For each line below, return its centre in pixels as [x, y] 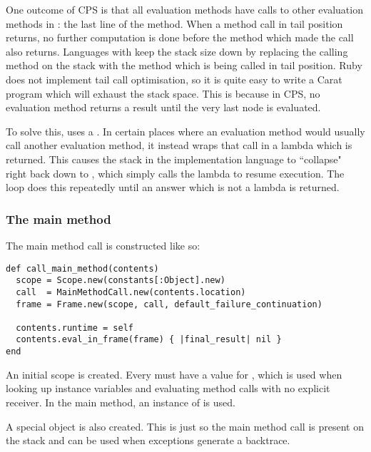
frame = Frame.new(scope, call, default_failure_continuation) [169, 304]
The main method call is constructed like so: [103, 245]
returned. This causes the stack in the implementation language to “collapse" [174, 159]
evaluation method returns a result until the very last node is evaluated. [163, 107]
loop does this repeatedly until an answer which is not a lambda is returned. [173, 187]
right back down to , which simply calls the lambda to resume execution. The [175, 173]
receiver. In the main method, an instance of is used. [121, 402]
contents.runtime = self [75, 328]
